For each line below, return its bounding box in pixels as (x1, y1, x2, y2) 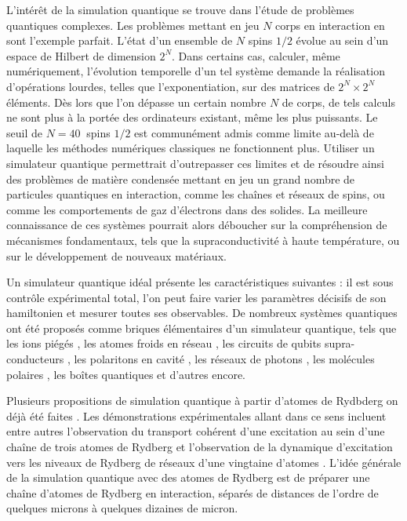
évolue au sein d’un (296, 32, 389, 49)
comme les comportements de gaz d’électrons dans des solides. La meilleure (6, 201, 368, 217)
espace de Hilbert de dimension (6, 47, 156, 64)
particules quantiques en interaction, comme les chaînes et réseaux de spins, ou (6, 186, 385, 202)
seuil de (6, 124, 42, 140)
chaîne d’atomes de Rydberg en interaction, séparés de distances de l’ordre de (6, 484, 379, 501)
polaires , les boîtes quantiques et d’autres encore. (6, 366, 246, 382)
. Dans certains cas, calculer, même (172, 47, 340, 64)
